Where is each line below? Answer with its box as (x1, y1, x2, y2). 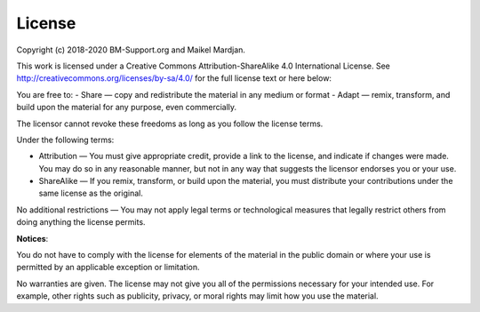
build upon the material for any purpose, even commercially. (16, 102, 237, 113)
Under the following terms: (16, 134, 115, 145)
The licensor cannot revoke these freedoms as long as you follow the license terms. (16, 118, 324, 129)
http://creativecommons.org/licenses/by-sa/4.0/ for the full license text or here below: (16, 73, 332, 84)
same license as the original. (38, 188, 144, 199)
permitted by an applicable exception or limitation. (16, 262, 200, 273)
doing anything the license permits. (16, 217, 146, 228)
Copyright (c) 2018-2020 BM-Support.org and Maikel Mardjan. (16, 44, 246, 55)
